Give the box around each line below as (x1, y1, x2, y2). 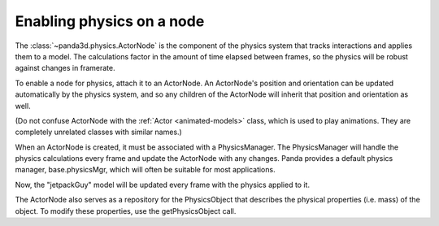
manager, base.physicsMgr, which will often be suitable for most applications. (15, 165, 276, 175)
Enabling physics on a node (15, 12, 205, 30)
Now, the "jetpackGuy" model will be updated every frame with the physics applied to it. (15, 180, 311, 189)
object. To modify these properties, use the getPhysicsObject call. (15, 206, 237, 215)
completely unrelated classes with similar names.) (15, 127, 182, 137)
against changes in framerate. (15, 63, 115, 73)
